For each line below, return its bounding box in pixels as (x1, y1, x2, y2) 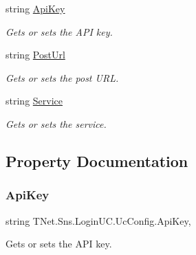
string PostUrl (6, 47, 65, 62)
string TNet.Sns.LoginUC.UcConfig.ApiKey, (6, 213, 191, 228)
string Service (6, 93, 63, 108)
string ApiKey (6, 1, 65, 15)
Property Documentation (6, 150, 188, 171)
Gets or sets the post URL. (6, 70, 119, 85)
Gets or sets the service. (6, 116, 107, 131)
